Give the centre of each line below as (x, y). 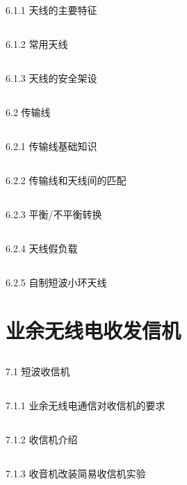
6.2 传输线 (28, 112)
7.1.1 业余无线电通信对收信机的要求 (86, 405)
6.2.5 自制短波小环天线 (56, 282)
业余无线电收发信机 (93, 330)
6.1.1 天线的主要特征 (51, 10)
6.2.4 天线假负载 (42, 248)
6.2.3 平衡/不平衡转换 (54, 214)
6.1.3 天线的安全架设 (51, 78)
